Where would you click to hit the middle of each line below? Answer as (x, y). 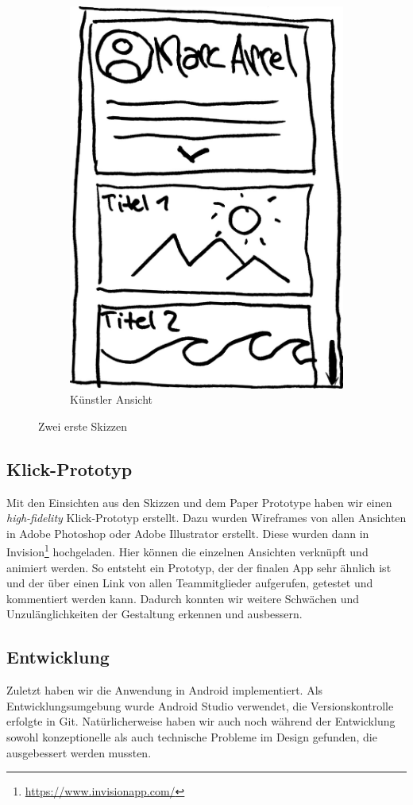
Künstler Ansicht (112, 399)
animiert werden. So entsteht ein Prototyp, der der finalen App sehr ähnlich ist (199, 567)
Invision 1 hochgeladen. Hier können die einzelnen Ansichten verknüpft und (187, 550)
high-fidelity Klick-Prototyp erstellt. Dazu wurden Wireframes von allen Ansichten (206, 518)
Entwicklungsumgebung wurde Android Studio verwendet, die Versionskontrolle (200, 705)
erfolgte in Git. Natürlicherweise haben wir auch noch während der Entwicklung (201, 721)
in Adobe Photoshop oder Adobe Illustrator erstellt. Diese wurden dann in (188, 533)
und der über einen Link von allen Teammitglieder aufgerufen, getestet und (190, 583)
